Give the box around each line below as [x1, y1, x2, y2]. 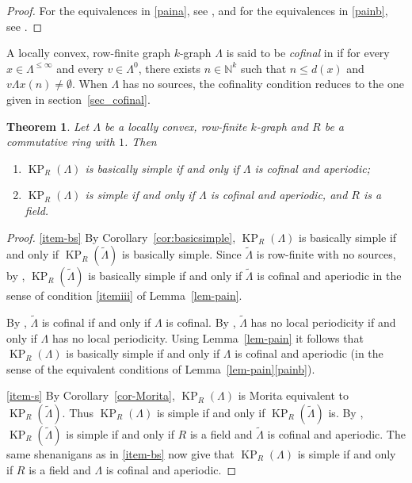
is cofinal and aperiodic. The [267, 425, 406, 442]
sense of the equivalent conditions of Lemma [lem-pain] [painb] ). [6, 360, 315, 377]
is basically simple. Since [122, 246, 242, 263]
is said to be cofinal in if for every [226, 44, 390, 61]
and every [56, 59, 104, 76]
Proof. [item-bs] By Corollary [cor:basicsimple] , [6, 228, 236, 245]
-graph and [256, 117, 309, 134]
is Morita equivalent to [238, 387, 349, 404]
